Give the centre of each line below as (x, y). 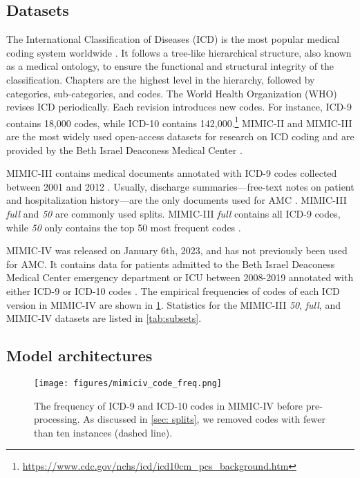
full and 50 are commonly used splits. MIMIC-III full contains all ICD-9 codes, (173, 213)
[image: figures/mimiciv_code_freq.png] (128, 383)
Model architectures (79, 355)
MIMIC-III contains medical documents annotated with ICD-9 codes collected (172, 173)
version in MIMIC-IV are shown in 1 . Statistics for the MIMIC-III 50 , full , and (173, 304)
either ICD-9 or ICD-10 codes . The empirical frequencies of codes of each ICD (173, 290)
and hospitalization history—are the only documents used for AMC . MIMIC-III (177, 200)
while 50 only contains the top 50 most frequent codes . (124, 227)
